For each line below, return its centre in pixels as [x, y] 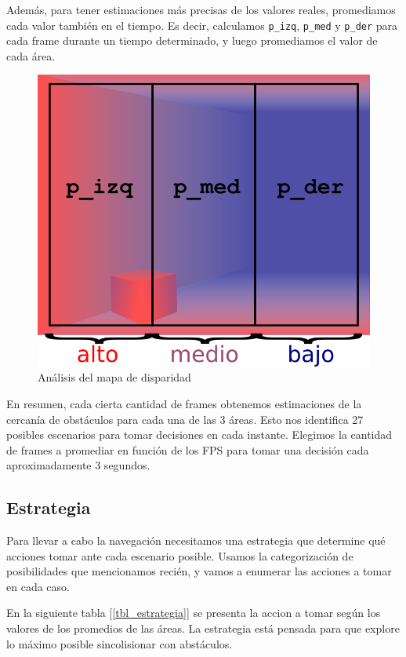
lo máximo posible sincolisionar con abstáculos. [120, 643]
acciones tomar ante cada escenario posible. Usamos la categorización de [180, 555]
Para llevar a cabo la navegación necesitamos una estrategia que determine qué [196, 540]
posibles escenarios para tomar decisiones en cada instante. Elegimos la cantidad [199, 434]
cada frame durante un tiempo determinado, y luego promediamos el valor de [192, 40]
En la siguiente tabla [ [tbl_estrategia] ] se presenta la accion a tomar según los [194, 613]
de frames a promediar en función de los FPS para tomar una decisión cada [188, 449]
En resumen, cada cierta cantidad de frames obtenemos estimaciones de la [184, 403]
